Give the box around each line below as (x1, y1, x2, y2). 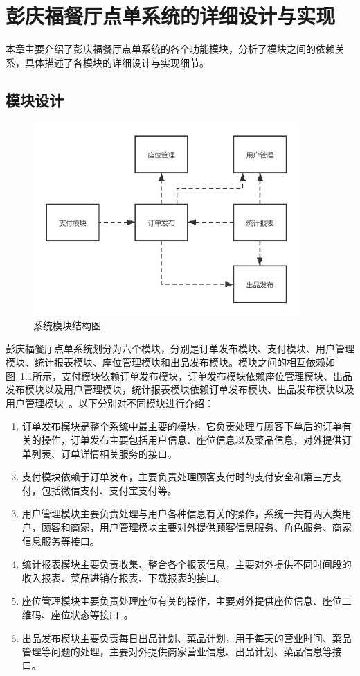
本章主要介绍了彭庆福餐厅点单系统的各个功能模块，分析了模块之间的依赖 (6, 42, 335, 56)
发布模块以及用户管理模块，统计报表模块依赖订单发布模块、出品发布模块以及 (6, 382, 354, 397)
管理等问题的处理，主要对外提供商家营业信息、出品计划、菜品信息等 (21, 644, 332, 659)
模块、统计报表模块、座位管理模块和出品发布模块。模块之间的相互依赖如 (6, 355, 335, 370)
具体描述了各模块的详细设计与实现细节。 (24, 55, 209, 69)
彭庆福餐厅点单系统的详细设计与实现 (6, 1, 336, 30)
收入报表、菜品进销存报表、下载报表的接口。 (21, 570, 226, 584)
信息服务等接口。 (21, 533, 100, 548)
